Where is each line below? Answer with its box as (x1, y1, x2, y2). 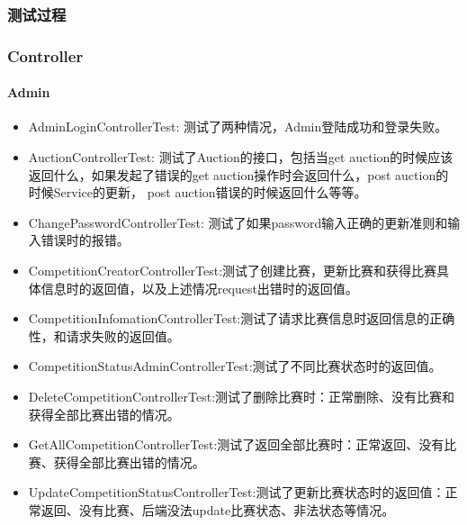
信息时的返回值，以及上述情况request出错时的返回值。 (40, 278, 358, 297)
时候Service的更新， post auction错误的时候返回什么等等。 (28, 183, 367, 202)
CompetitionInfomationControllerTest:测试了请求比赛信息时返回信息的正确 (28, 309, 455, 328)
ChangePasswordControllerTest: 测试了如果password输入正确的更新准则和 (28, 213, 448, 231)
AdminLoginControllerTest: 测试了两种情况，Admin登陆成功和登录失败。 (28, 117, 448, 136)
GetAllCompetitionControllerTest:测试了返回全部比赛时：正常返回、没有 (28, 435, 445, 454)
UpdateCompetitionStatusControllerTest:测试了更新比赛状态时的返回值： (28, 483, 445, 502)
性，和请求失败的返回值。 (28, 326, 180, 345)
